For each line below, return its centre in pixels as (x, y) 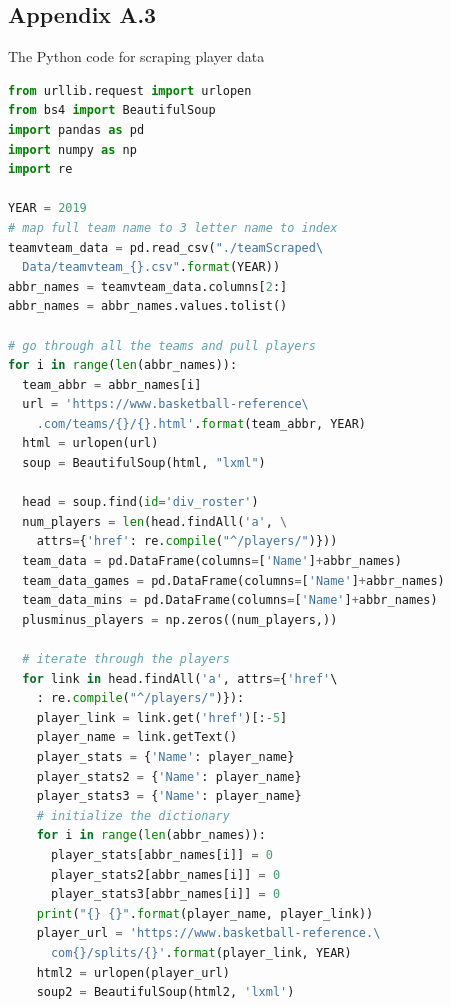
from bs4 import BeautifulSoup (112, 110)
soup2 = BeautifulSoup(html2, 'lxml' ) (165, 992)
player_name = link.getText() (137, 737)
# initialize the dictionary (133, 815)
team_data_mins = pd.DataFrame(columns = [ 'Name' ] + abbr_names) (230, 600)
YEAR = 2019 (47, 208)
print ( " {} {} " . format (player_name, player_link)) (205, 913)
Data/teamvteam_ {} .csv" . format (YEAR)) (151, 267)
